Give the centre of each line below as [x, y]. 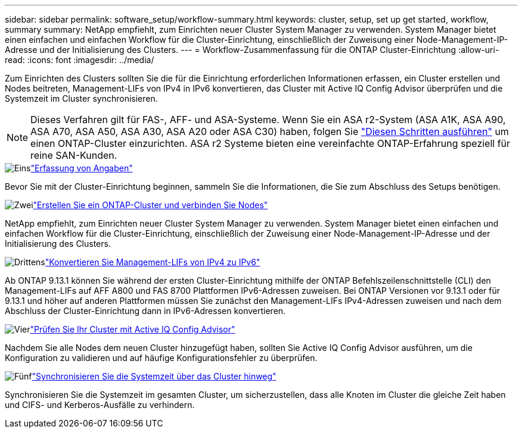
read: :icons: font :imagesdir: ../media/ [80, 60]
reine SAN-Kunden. [74, 155]
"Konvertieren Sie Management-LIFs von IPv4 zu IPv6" [153, 262]
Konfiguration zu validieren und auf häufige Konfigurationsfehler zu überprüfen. [161, 358]
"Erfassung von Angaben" [82, 168]
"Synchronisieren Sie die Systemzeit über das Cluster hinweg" [154, 376]
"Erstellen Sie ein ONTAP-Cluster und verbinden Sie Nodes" [150, 205]
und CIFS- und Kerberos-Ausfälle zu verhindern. [100, 405]
